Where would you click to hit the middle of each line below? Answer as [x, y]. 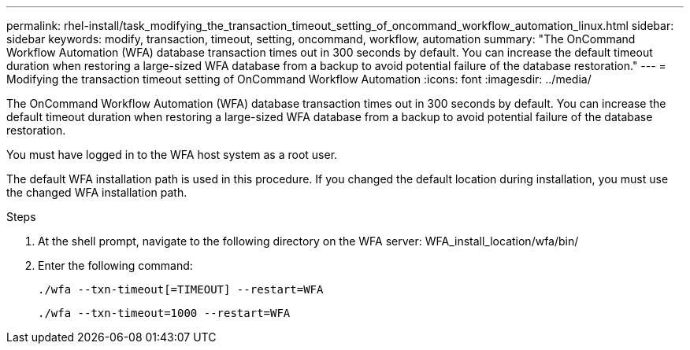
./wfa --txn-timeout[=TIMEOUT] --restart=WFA [181, 289]
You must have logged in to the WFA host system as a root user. [172, 155]
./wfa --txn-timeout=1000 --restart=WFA [164, 313]
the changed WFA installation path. [97, 192]
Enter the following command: [115, 265]
